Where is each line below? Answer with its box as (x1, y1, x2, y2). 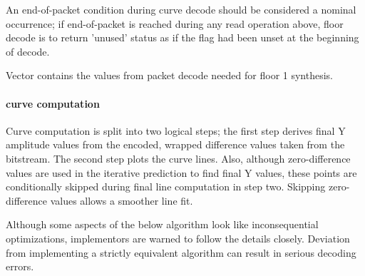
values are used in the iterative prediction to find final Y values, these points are (6, 165, 357, 180)
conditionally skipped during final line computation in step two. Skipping (6, 179, 326, 194)
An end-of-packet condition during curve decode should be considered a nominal (6, 2, 356, 16)
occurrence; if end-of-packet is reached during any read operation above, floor (6, 16, 344, 31)
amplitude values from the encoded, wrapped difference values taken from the (6, 137, 345, 152)
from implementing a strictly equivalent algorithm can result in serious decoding (6, 245, 356, 260)
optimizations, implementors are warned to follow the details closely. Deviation (6, 230, 350, 245)
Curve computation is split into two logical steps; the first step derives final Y (6, 123, 346, 138)
